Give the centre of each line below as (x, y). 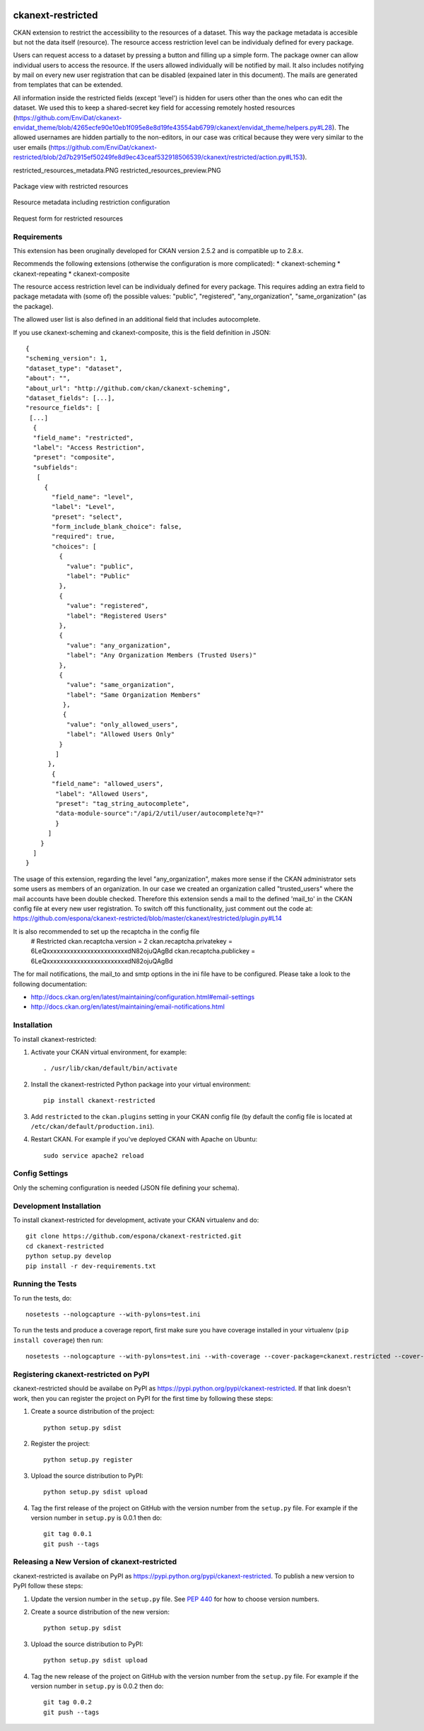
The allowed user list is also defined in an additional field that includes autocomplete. (137, 319)
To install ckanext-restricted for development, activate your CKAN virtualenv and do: (136, 1220)
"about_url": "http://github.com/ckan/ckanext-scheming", (128, 388)
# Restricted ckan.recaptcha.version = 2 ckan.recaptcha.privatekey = (132, 941)
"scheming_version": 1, (67, 358)
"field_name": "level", (93, 497)
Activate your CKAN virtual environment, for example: (109, 1052)
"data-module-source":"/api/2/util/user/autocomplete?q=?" (160, 814)
